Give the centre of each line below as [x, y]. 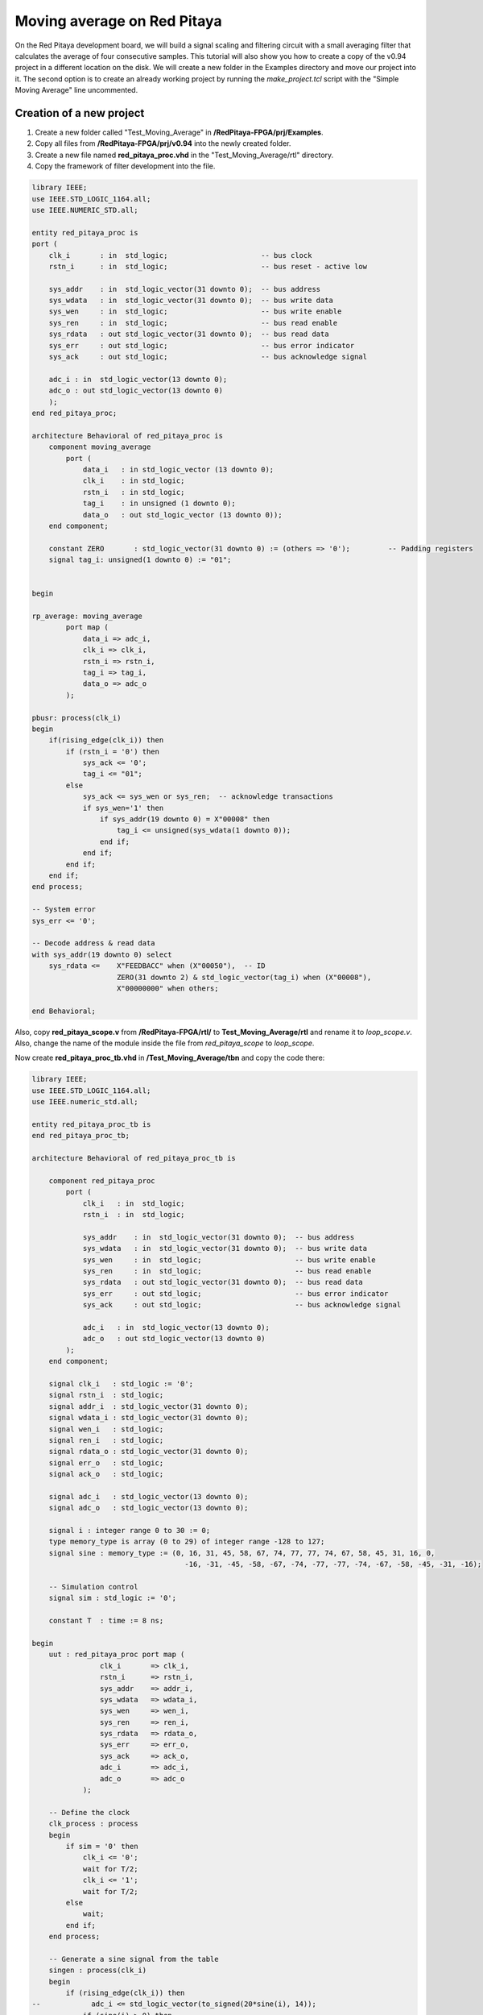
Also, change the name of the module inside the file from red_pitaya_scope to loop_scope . [165, 1043]
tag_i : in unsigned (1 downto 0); [159, 503]
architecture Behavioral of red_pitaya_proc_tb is [134, 1158]
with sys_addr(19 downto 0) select [102, 954]
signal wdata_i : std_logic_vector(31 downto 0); [149, 1418]
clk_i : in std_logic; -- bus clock [180, 255]
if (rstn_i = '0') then [113, 751]
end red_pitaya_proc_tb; [81, 1136]
